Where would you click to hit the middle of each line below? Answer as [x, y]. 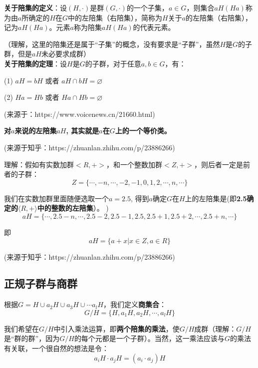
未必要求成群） [66, 54]
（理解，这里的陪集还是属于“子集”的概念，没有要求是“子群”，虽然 [112, 44]
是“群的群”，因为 [32, 338]
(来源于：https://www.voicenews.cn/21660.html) [80, 114]
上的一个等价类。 [143, 131]
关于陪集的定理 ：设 [35, 63]
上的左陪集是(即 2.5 [216, 198]
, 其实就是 [83, 131]
